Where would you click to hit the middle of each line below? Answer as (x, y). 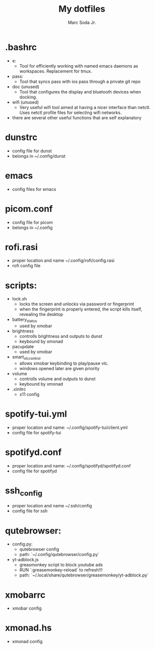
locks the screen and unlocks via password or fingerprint (77, 304)
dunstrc (21, 137)
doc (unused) (26, 87)
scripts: (21, 285)
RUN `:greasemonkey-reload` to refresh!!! (61, 570)
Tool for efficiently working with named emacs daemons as (79, 66)
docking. (28, 97)
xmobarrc (25, 595)
